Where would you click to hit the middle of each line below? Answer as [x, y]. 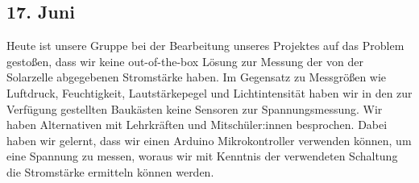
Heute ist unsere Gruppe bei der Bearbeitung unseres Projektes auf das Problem [205, 46]
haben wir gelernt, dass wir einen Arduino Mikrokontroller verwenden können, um [209, 140]
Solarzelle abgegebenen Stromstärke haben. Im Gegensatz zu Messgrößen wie [197, 77]
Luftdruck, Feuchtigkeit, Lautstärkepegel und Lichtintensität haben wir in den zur [209, 92]
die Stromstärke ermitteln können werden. [110, 171]
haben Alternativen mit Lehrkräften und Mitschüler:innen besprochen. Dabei [197, 125]
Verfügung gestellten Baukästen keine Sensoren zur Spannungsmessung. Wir [195, 108]
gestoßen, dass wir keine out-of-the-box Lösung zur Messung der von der [185, 61]
